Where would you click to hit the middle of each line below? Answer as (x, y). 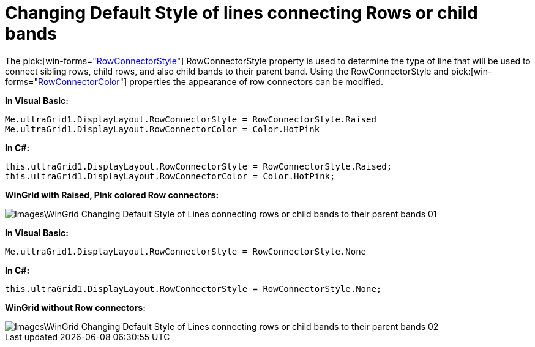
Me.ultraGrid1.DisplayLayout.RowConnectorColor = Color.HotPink (163, 129)
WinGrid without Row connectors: (75, 307)
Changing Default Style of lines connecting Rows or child (241, 13)
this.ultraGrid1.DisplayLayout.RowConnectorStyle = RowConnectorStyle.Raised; (199, 166)
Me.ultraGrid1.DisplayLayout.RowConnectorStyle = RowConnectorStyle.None (186, 251)
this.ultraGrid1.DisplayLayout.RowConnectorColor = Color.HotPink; (170, 176)
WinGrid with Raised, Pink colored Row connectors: (112, 195)
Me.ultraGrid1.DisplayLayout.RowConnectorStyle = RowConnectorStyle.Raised (191, 119)
